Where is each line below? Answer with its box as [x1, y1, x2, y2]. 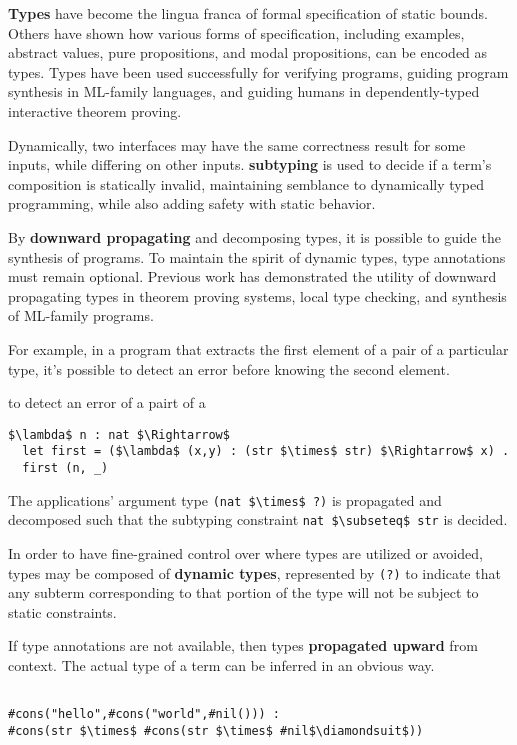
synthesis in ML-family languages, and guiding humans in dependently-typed [8, 81, 480, 102]
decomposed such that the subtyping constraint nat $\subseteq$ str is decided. [8, 509, 508, 530]
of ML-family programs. [8, 305, 154, 326]
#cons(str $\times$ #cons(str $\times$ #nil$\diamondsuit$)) [8, 723, 424, 738]
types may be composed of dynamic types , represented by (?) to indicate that [8, 562, 501, 583]
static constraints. [8, 601, 117, 622]
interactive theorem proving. [8, 100, 182, 121]
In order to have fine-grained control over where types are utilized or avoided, [8, 542, 483, 563]
